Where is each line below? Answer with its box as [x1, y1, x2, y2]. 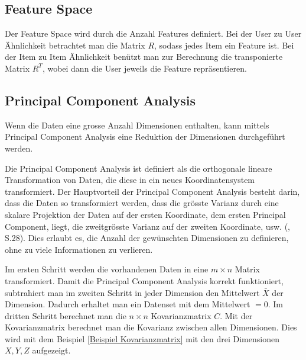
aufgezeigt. [32, 344, 71, 356]
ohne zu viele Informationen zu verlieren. [5, 243, 153, 255]
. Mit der [220, 309, 253, 322]
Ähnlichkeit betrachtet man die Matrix [5, 38, 145, 51]
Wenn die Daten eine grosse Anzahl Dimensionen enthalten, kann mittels [5, 118, 269, 131]
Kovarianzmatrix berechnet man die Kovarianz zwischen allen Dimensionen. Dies [5, 321, 297, 333]
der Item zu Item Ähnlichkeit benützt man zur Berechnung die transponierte [5, 50, 283, 63]
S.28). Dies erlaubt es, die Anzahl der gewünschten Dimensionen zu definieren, [5, 232, 289, 244]
